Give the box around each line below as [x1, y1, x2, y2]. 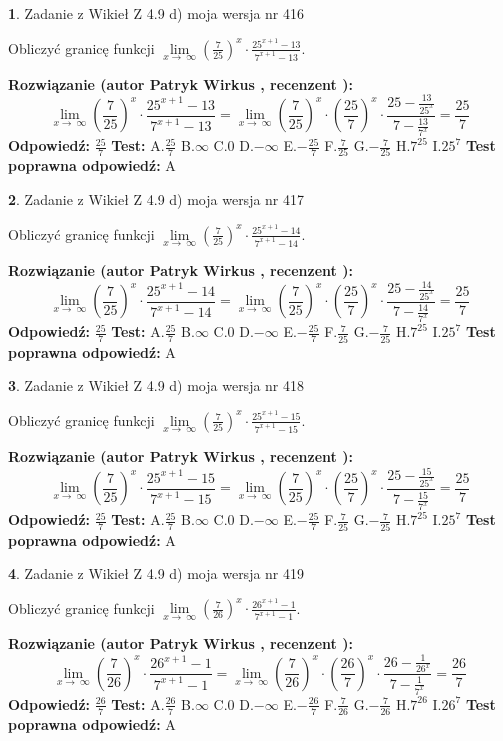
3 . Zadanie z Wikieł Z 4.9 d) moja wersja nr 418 [8, 375, 305, 396]
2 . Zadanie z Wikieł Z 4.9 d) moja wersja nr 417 [8, 189, 305, 210]
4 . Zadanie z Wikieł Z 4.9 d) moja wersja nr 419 [8, 563, 305, 584]
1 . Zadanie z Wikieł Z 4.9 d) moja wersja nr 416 [8, 3, 305, 23]
